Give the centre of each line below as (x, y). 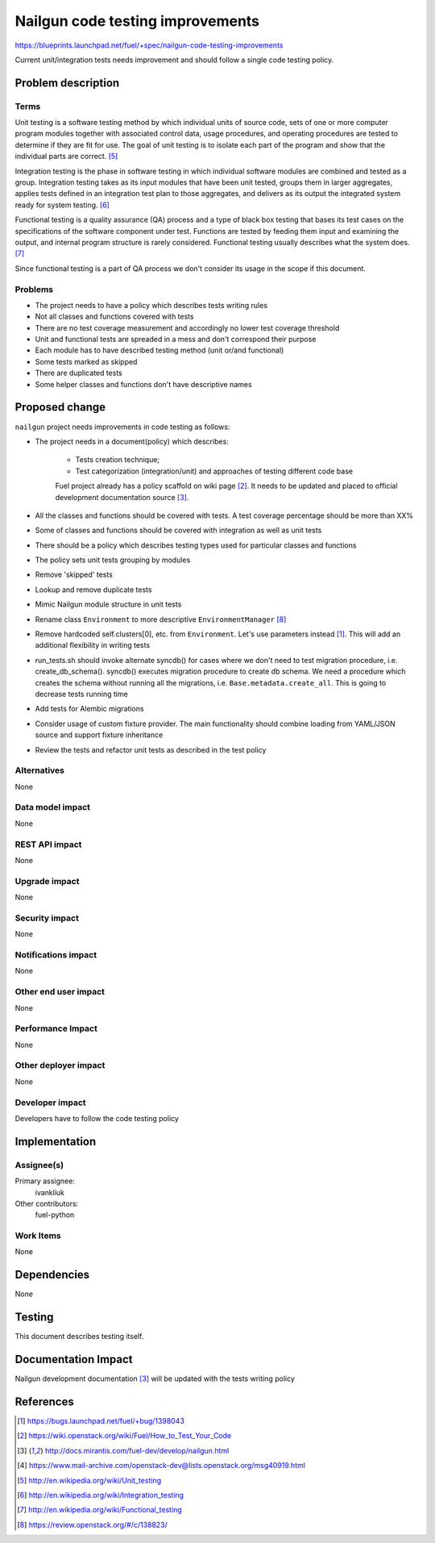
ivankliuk (50, 1192)
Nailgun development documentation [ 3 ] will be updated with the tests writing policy (155, 1378)
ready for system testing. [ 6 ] (62, 205)
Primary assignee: (45, 1181)
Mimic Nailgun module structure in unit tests (108, 604)
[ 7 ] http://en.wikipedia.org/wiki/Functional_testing (100, 1510)
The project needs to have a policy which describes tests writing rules (151, 305)
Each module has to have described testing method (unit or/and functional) (159, 350)
